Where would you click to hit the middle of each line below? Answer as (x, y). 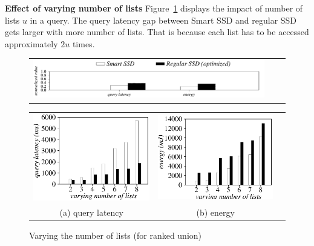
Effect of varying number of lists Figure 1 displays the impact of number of (154, 8)
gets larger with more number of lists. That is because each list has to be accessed (157, 32)
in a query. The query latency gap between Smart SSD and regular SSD (163, 20)
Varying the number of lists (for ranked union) (116, 235)
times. (83, 43)
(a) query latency (91, 212)
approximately (31, 43)
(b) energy (215, 212)
